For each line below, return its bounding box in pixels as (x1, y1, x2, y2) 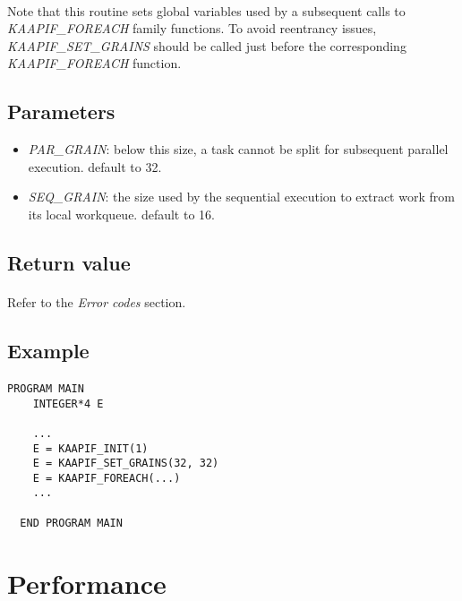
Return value (7, 248, 131, 276)
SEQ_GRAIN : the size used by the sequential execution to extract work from (28, 187, 455, 206)
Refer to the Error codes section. (7, 292, 186, 311)
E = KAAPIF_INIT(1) (32, 442, 149, 455)
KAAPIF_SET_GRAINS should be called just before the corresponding (7, 36, 406, 55)
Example (7, 336, 90, 364)
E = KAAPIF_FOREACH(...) (32, 471, 181, 485)
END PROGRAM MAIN (20, 516, 123, 529)
